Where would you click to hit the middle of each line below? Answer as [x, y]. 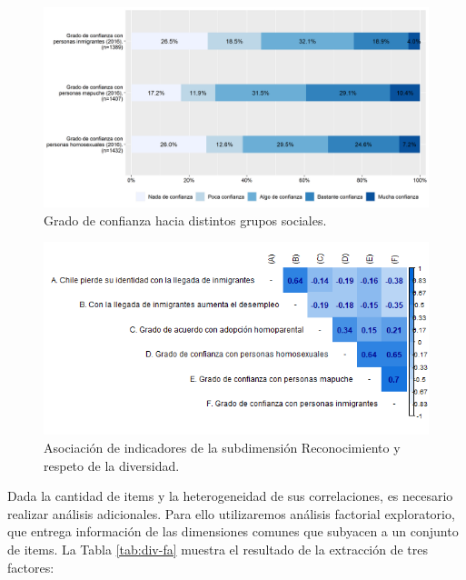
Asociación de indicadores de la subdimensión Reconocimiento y [222, 448]
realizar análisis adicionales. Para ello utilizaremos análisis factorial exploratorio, [231, 513]
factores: [31, 567]
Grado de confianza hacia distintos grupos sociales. [185, 220]
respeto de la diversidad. [112, 465]
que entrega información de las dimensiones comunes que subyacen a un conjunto [233, 531]
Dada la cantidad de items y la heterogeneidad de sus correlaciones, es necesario [230, 496]
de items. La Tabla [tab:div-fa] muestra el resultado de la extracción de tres [218, 550]
